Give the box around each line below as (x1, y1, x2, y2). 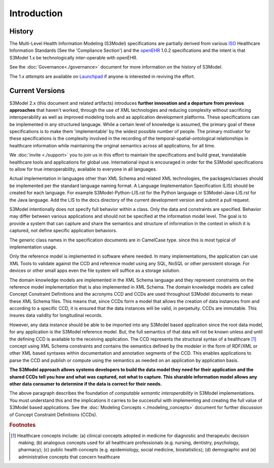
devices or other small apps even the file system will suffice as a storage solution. (9, 267, 181, 274)
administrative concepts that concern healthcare (18, 454, 120, 460)
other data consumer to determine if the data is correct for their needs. (9, 381, 162, 387)
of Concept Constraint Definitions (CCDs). (9, 412, 97, 418)
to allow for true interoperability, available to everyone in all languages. (9, 166, 157, 172)
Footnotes (9, 422, 36, 429)
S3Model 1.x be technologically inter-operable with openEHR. (9, 54, 138, 60)
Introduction (9, 8, 63, 19)
